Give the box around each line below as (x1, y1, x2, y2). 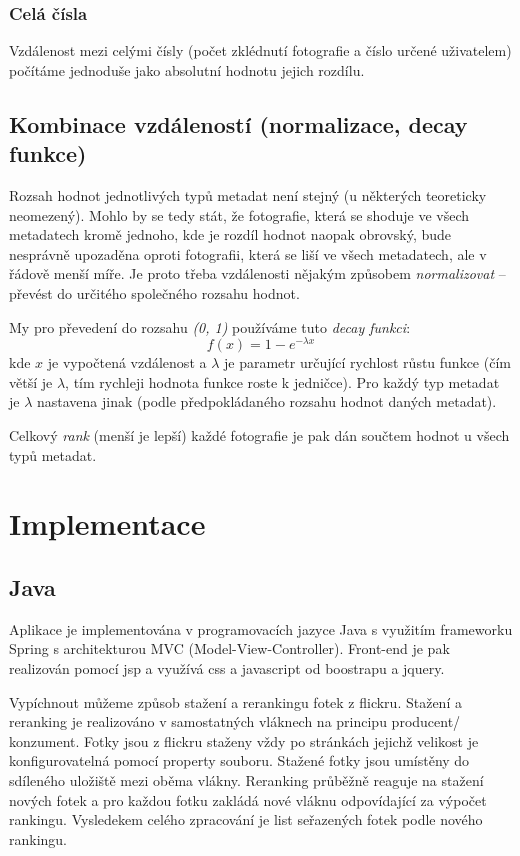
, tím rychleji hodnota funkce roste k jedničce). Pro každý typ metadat (65, 371, 500, 392)
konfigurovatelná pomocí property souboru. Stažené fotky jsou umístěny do (9, 750, 470, 771)
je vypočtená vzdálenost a (47, 352, 207, 373)
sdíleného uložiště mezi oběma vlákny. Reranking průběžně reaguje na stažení (9, 769, 484, 790)
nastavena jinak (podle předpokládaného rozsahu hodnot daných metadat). (37, 391, 497, 412)
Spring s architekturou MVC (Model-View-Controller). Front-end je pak (9, 638, 450, 659)
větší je (9, 371, 53, 392)
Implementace (9, 503, 206, 544)
